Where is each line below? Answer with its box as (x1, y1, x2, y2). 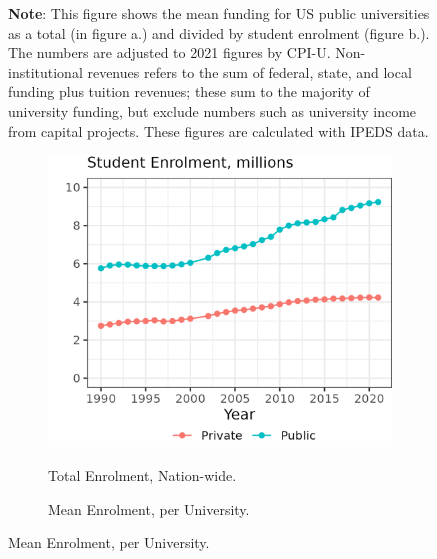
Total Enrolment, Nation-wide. (48, 465, 237, 486)
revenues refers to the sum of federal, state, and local (87, 61, 412, 82)
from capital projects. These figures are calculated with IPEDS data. (8, 120, 429, 141)
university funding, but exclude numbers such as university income (8, 100, 417, 121)
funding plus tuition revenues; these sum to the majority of (8, 81, 370, 102)
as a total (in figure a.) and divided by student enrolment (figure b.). (8, 22, 430, 43)
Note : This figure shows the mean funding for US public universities (8, 3, 430, 23)
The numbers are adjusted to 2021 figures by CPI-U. (8, 42, 331, 63)
